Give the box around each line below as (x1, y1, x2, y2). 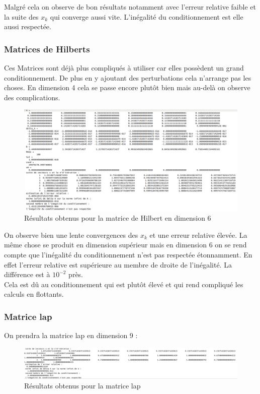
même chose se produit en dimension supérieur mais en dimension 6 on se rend (4, 239, 247, 250)
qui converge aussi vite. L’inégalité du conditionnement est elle (50, 11, 243, 22)
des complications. (4, 92, 60, 102)
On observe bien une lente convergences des (4, 229, 138, 240)
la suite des (4, 11, 39, 22)
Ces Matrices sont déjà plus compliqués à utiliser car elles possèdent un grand (4, 62, 244, 73)
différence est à (4, 269, 50, 280)
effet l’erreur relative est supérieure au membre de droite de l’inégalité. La (4, 259, 232, 270)
